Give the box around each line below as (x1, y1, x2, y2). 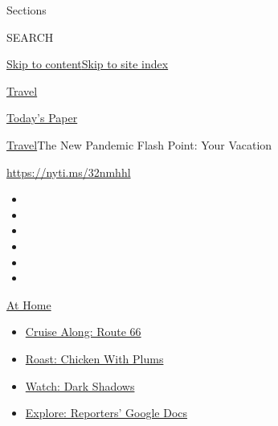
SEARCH (6, 28, 54, 45)
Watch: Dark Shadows (25, 377, 135, 394)
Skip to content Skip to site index (6, 55, 169, 72)
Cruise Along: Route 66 (25, 323, 141, 340)
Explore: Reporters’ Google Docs (25, 404, 188, 421)
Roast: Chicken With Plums (25, 350, 164, 367)
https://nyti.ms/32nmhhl (6, 163, 131, 180)
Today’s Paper (6, 109, 78, 126)
